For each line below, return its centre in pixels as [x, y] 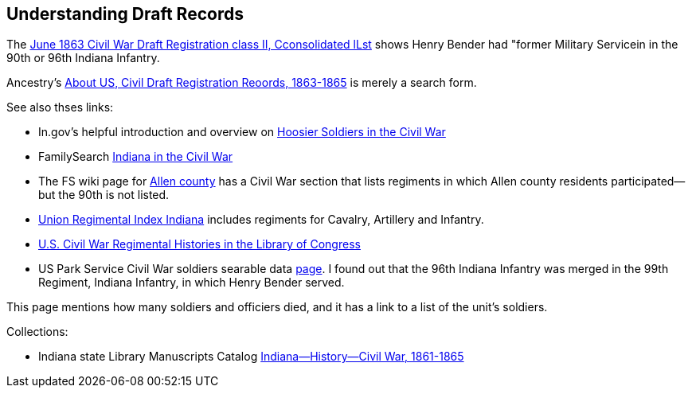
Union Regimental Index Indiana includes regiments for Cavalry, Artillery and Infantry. [261, 220]
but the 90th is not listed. [104, 195]
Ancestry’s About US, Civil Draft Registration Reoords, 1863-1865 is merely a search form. [242, 83]
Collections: [37, 332]
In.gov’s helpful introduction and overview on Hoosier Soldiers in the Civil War [242, 132]
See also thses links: [60, 107]
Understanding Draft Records [125, 14]
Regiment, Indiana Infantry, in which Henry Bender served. [192, 283]
